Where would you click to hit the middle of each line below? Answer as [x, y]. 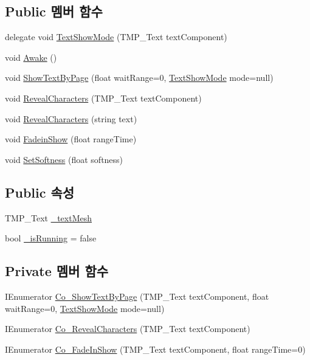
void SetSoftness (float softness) [64, 159]
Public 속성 [40, 192]
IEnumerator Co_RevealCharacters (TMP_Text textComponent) [128, 329]
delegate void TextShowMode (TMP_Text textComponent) [116, 37]
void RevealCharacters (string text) [71, 118]
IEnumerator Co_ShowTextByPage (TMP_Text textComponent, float [137, 296]
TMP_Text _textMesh [49, 217]
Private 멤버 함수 [57, 271]
